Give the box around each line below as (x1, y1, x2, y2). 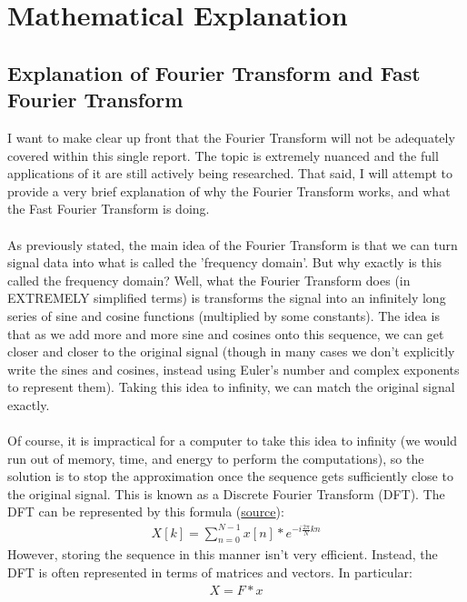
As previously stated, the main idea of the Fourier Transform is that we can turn (7, 235, 458, 254)
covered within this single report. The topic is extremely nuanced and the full (7, 145, 439, 165)
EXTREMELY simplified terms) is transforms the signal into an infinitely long (7, 288, 446, 307)
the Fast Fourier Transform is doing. (7, 199, 210, 218)
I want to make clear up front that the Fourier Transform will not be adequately (7, 127, 455, 146)
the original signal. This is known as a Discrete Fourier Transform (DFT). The (7, 484, 445, 503)
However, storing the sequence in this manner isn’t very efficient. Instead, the (7, 545, 438, 564)
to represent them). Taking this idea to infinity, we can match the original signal (7, 377, 455, 396)
